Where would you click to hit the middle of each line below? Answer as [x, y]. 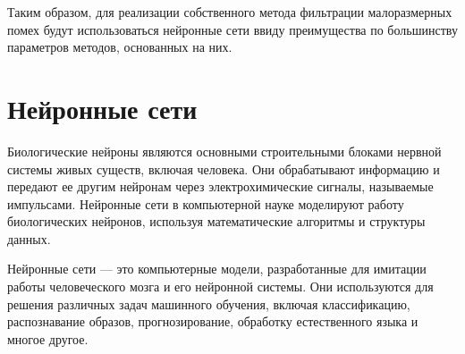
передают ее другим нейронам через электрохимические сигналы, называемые [220, 186]
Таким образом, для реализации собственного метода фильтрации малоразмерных [230, 12]
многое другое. [48, 338]
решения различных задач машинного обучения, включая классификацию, [209, 303]
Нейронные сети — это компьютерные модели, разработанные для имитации [217, 269]
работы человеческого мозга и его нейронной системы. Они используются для [220, 287]
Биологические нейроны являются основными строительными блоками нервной [224, 151]
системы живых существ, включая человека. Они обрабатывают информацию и [224, 169]
